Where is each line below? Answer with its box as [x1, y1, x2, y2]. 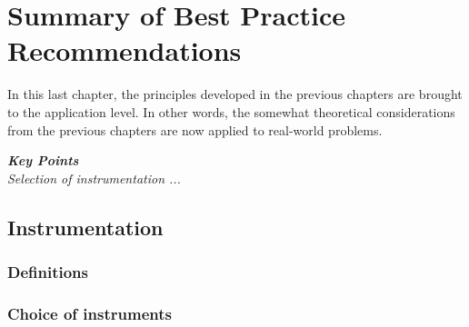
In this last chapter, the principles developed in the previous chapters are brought [7, 84, 463, 104]
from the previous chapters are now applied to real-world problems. [7, 120, 383, 139]
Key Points [7, 151, 79, 170]
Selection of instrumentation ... [7, 168, 181, 187]
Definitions [7, 260, 88, 282]
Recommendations [7, 32, 242, 69]
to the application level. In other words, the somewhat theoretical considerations [7, 102, 455, 121]
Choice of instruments [7, 302, 172, 324]
